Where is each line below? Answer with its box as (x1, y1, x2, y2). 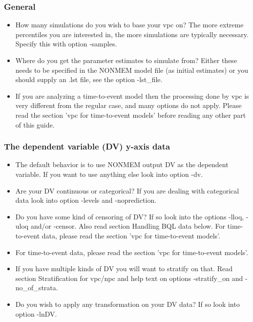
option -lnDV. (15, 308, 57, 319)
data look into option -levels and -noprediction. (15, 195, 157, 205)
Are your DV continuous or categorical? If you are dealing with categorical (15, 185, 239, 195)
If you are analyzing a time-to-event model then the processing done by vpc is (15, 90, 249, 101)
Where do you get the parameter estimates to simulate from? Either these (15, 55, 237, 65)
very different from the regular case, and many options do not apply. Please (15, 100, 242, 110)
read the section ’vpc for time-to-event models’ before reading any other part (15, 109, 246, 120)
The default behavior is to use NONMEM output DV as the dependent (15, 159, 229, 170)
